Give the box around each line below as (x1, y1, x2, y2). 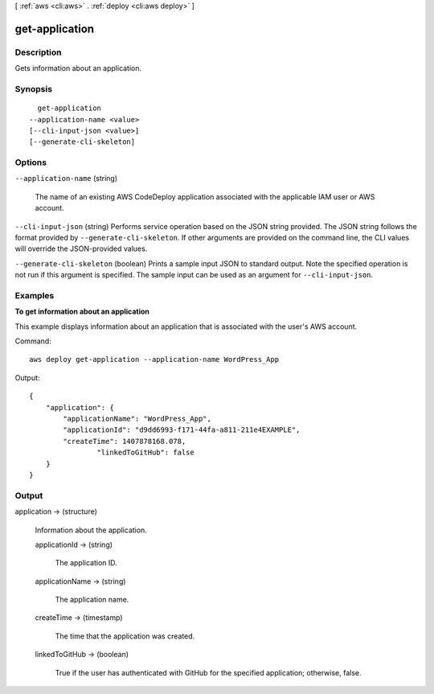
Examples (14, 290, 55, 301)
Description (14, 47, 62, 58)
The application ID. (55, 558, 118, 568)
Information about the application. (35, 525, 148, 535)
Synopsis (14, 83, 52, 94)
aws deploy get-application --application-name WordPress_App (29, 355, 280, 364)
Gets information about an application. (14, 64, 142, 73)
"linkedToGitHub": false (96, 448, 194, 458)
